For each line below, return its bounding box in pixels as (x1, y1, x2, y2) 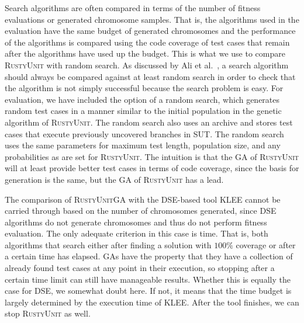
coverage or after (236, 238, 296, 251)
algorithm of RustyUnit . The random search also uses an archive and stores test (5, 116, 293, 128)
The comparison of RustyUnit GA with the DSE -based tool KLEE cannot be (5, 193, 281, 205)
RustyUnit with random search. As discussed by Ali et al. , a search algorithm (5, 58, 289, 71)
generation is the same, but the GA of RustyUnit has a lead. (5, 173, 224, 185)
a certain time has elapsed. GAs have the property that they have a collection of (5, 250, 293, 262)
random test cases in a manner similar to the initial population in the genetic (5, 105, 282, 117)
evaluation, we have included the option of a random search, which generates (5, 93, 280, 105)
